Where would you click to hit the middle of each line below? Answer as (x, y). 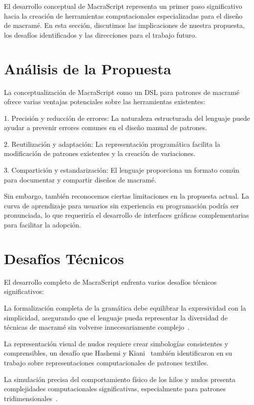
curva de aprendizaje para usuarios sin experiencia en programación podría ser (121, 205)
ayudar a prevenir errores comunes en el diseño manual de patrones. (106, 127)
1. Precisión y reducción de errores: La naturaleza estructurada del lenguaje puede (127, 118)
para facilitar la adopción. (43, 225)
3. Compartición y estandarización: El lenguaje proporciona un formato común (122, 170)
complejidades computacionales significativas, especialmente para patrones (115, 389)
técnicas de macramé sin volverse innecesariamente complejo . (97, 327)
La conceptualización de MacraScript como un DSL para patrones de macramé (122, 92)
